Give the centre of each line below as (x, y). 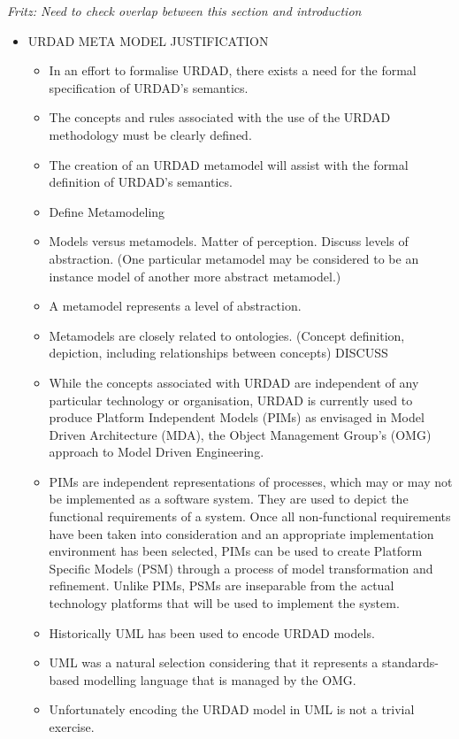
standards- (410, 662)
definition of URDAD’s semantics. (141, 182)
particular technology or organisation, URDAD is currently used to (231, 400)
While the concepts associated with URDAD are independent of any (234, 382)
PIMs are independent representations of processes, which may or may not (251, 481)
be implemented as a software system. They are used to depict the (229, 499)
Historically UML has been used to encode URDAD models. (212, 632)
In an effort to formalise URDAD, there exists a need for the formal (233, 70)
